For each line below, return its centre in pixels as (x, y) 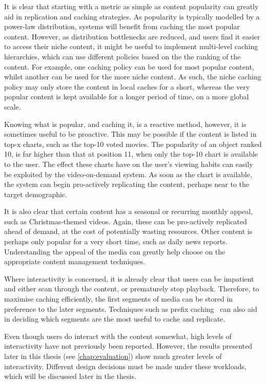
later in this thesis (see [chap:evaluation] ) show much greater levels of (113, 356)
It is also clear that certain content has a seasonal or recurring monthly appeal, (129, 211)
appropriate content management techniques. (75, 261)
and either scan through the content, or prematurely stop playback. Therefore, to (132, 289)
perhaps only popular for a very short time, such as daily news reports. (116, 241)
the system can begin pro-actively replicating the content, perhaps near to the (127, 184)
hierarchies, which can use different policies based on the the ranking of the (122, 56)
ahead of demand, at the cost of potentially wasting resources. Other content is (128, 231)
